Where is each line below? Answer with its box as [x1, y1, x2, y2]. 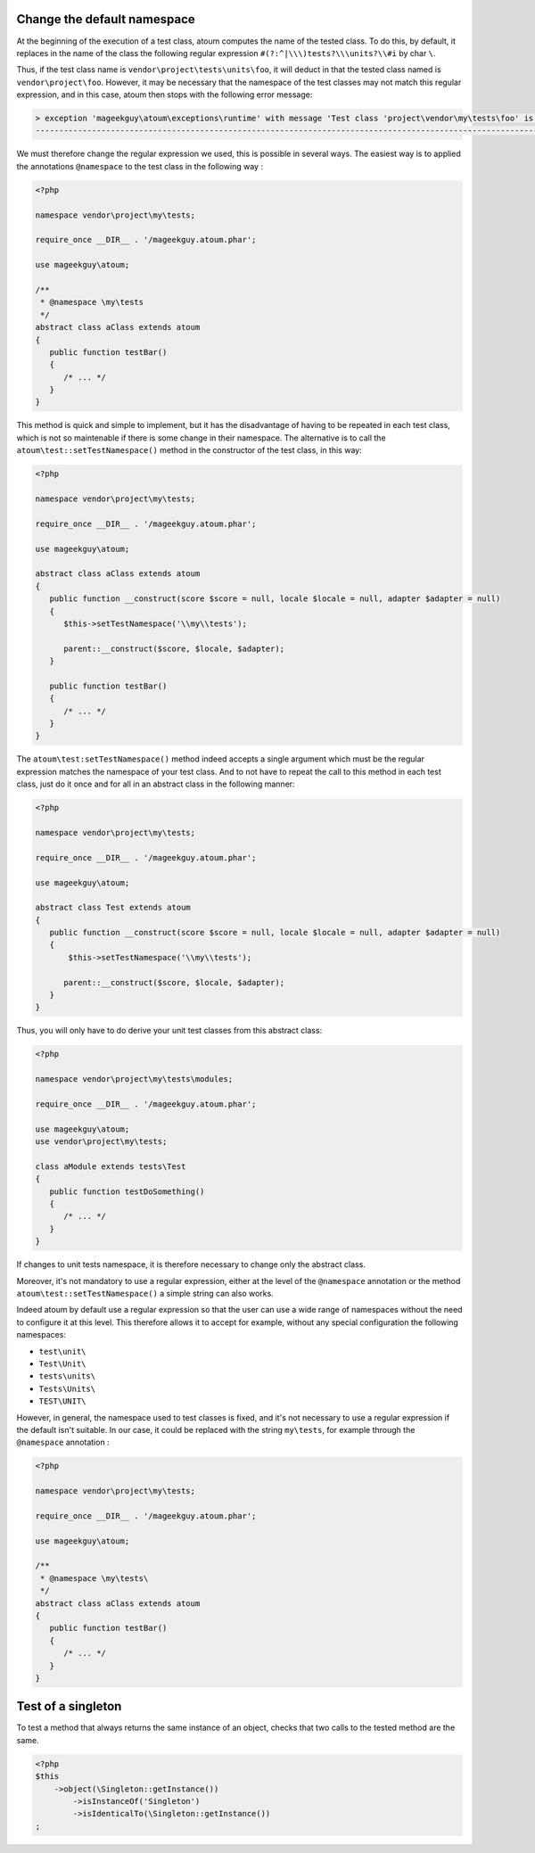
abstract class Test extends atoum [35, 902, 191, 913]
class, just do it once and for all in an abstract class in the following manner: [16, 778, 295, 789]
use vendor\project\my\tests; [35, 1137, 168, 1147]
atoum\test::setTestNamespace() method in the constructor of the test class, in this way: [16, 445, 362, 456]
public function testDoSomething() [49, 1186, 205, 1197]
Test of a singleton [16, 1699, 122, 1714]
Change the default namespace [16, 12, 195, 27]
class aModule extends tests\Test [35, 1161, 186, 1172]
